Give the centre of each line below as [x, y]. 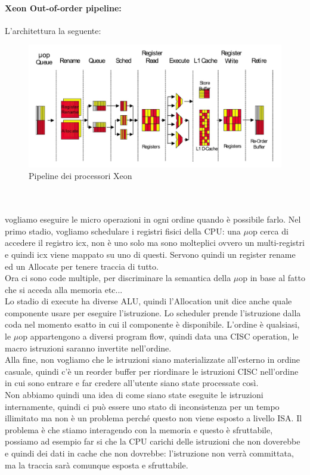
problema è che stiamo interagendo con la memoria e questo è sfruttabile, [139, 429]
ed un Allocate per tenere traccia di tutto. [82, 266]
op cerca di [268, 231]
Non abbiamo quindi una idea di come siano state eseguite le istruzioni [134, 395]
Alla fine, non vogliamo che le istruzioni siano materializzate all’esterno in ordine [153, 360]
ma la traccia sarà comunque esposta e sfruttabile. [97, 465]
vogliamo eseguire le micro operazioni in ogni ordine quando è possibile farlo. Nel [153, 219]
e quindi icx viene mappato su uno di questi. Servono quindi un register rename [150, 254]
